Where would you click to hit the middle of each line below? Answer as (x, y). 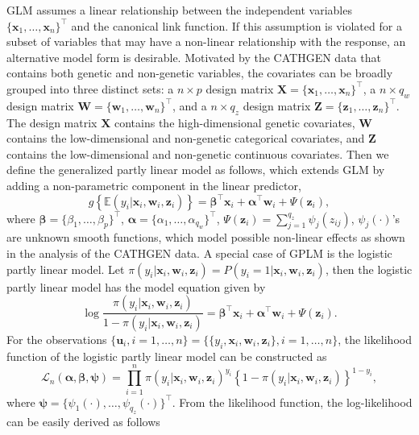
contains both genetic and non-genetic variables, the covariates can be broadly (200, 73)
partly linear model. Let (66, 269)
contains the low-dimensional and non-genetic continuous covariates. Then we (198, 153)
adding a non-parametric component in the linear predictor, (154, 185)
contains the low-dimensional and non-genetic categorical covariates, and (186, 138)
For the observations (57, 339)
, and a (189, 105)
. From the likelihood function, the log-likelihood (292, 402)
